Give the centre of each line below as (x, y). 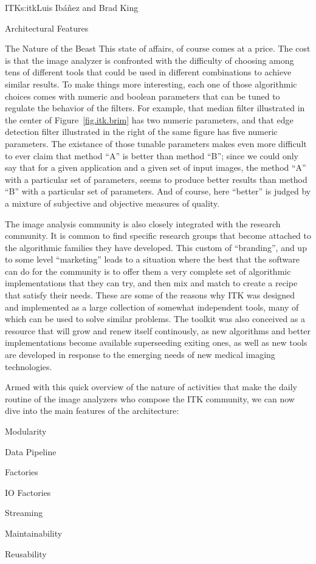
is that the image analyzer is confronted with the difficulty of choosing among (149, 60)
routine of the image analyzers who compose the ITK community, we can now (150, 398)
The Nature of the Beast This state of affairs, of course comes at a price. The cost (158, 48)
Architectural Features (47, 28)
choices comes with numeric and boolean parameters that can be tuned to (143, 96)
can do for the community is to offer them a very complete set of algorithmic (148, 271)
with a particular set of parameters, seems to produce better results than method (156, 179)
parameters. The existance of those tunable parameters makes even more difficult (156, 143)
